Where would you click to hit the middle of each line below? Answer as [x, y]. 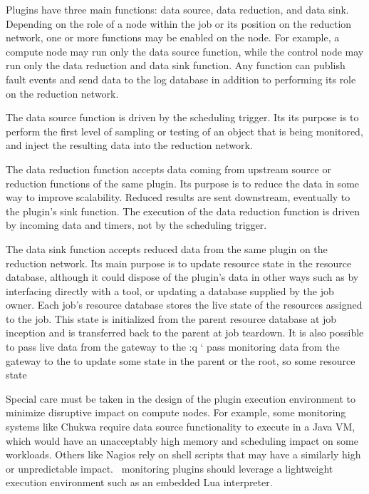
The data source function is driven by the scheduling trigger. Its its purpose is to [182, 117]
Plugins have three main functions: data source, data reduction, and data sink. [177, 9]
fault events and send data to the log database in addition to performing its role [181, 79]
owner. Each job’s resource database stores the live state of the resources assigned [184, 305]
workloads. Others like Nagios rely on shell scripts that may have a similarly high [183, 454]
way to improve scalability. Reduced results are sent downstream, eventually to [178, 197]
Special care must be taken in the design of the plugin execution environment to [181, 398]
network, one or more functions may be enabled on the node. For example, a [173, 37]
